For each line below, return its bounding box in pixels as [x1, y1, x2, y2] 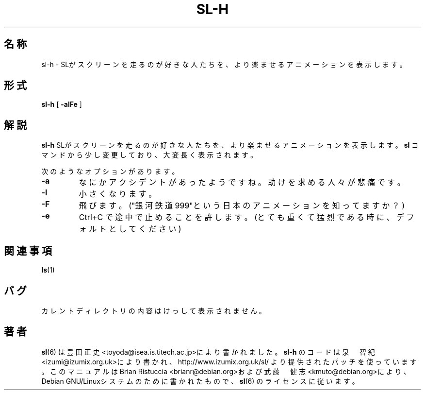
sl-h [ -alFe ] [41, 100, 82, 109]
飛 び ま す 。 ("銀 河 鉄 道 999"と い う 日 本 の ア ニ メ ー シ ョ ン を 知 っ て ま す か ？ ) [79, 201, 405, 211]
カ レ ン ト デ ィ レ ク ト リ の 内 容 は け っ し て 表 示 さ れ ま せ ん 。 [41, 306, 266, 315]
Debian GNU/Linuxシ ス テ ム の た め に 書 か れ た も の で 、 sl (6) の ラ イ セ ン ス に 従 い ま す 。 [41, 377, 359, 385]
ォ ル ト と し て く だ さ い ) [79, 224, 181, 234]
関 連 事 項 [4, 244, 52, 257]
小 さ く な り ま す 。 [79, 189, 157, 199]
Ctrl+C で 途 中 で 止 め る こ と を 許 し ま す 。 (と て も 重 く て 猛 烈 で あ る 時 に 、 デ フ [79, 212, 414, 223]
